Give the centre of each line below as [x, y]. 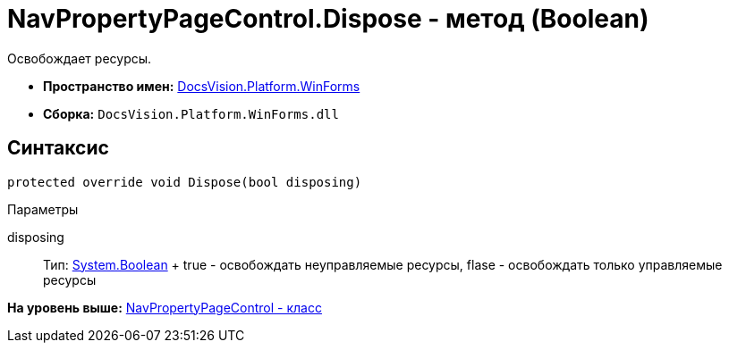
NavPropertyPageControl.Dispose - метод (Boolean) [328, 19]
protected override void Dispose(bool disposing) [185, 182]
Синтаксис [58, 148]
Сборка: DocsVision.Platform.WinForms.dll [191, 113]
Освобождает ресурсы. [80, 58]
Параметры [43, 209]
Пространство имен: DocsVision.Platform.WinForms [202, 86]
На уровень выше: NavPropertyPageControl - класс [165, 307]
